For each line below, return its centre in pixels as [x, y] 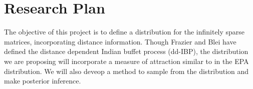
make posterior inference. [43, 81]
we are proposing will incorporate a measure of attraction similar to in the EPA [126, 61]
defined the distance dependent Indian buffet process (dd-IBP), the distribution [126, 51]
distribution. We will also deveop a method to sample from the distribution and [126, 71]
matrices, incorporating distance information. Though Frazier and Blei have [120, 41]
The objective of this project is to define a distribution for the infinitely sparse [124, 32]
